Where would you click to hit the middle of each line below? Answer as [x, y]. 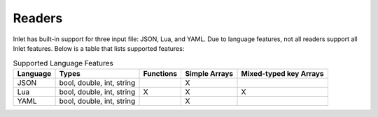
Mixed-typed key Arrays [282, 73]
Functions [160, 73]
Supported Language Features [63, 63]
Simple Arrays [209, 73]
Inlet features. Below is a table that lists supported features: [99, 48]
